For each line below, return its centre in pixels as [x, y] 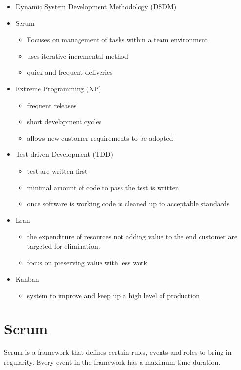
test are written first [57, 170]
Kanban [27, 279]
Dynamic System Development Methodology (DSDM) [96, 6]
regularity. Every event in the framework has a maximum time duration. [112, 362]
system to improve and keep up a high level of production [113, 295]
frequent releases [52, 105]
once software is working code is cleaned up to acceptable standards [128, 204]
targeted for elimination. [63, 246]
